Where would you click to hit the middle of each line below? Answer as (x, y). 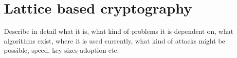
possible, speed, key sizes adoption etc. (62, 50)
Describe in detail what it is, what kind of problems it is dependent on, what (119, 31)
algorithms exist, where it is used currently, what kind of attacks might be (115, 40)
